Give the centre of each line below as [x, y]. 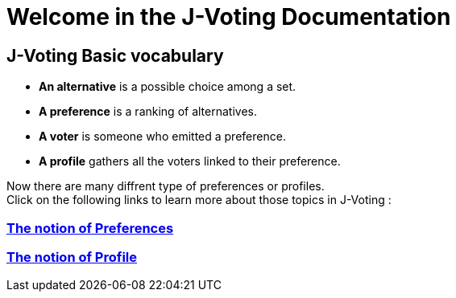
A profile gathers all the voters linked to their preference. [190, 161]
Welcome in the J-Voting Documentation [229, 17]
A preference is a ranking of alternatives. [148, 112]
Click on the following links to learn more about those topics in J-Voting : [199, 200]
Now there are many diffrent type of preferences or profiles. [166, 186]
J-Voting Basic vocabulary [115, 55]
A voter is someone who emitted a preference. [162, 137]
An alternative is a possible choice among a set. [168, 87]
